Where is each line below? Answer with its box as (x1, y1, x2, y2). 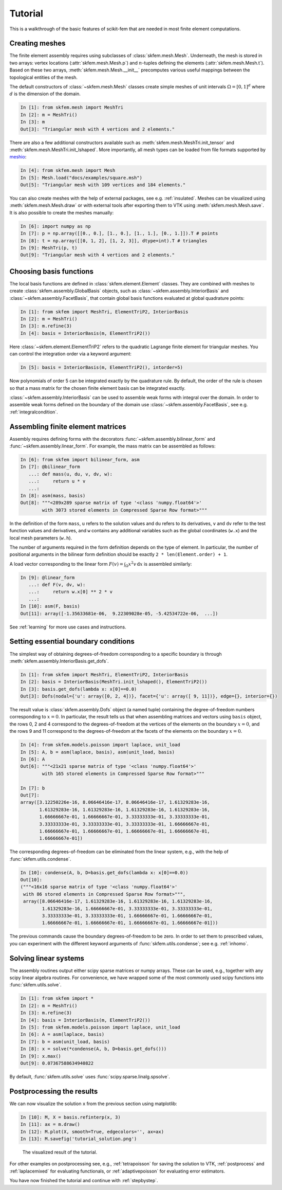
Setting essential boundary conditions (9, 637, 135, 646)
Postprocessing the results (9, 1087, 98, 1095)
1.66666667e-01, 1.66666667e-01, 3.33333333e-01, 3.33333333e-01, (39, 814, 210, 820)
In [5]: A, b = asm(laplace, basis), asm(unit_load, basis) (20, 749, 175, 755)
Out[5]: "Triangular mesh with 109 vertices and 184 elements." (20, 182, 186, 188)
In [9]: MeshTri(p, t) (20, 245, 78, 251)
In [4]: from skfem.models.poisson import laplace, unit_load (20, 742, 180, 748)
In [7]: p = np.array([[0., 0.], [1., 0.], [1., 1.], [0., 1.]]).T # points (20, 230, 218, 237)
